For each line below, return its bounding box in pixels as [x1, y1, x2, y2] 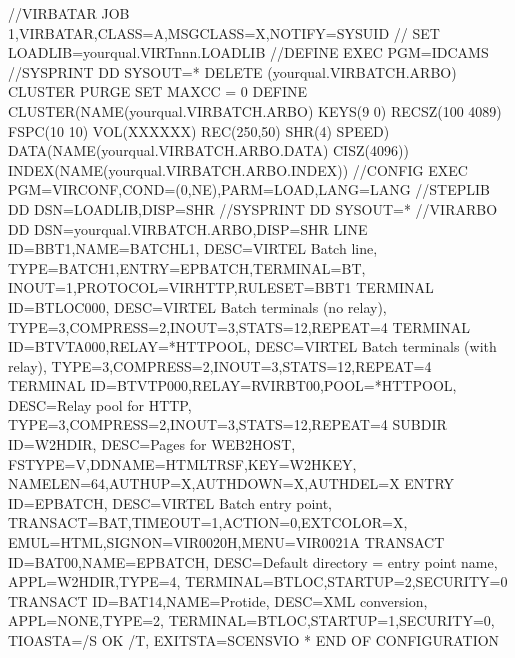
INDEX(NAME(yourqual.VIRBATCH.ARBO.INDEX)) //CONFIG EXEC [8, 159, 468, 180]
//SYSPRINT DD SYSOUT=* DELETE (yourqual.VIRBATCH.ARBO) [8, 61, 457, 82]
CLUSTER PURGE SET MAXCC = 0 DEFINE [8, 81, 307, 102]
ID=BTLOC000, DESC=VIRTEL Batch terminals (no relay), [8, 296, 387, 317]
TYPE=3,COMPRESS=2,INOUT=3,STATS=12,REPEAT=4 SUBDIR [8, 414, 447, 435]
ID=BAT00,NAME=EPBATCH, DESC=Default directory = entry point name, [8, 551, 498, 572]
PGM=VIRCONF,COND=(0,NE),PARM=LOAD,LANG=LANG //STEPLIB [8, 179, 491, 200]
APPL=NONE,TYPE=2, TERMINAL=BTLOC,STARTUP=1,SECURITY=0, [8, 610, 495, 631]
